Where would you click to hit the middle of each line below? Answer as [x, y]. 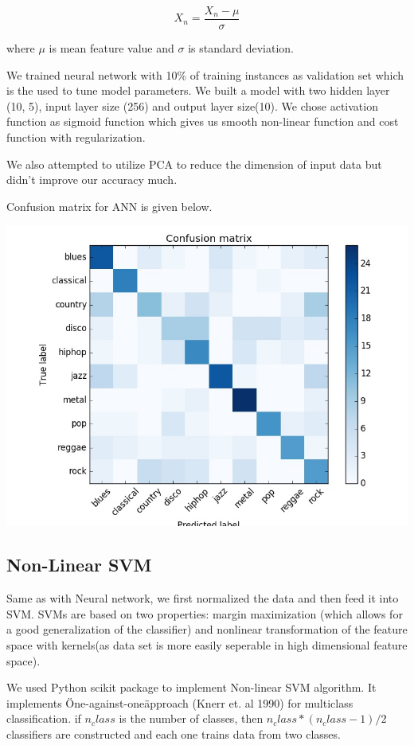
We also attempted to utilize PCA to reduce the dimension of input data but [194, 164]
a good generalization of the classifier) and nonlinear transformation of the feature [207, 629]
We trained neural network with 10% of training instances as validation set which [205, 74]
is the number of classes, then [191, 718]
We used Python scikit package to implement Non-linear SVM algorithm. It [191, 687]
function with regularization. [76, 137]
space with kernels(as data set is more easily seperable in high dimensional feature [207, 644]
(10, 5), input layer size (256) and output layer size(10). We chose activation [192, 105]
